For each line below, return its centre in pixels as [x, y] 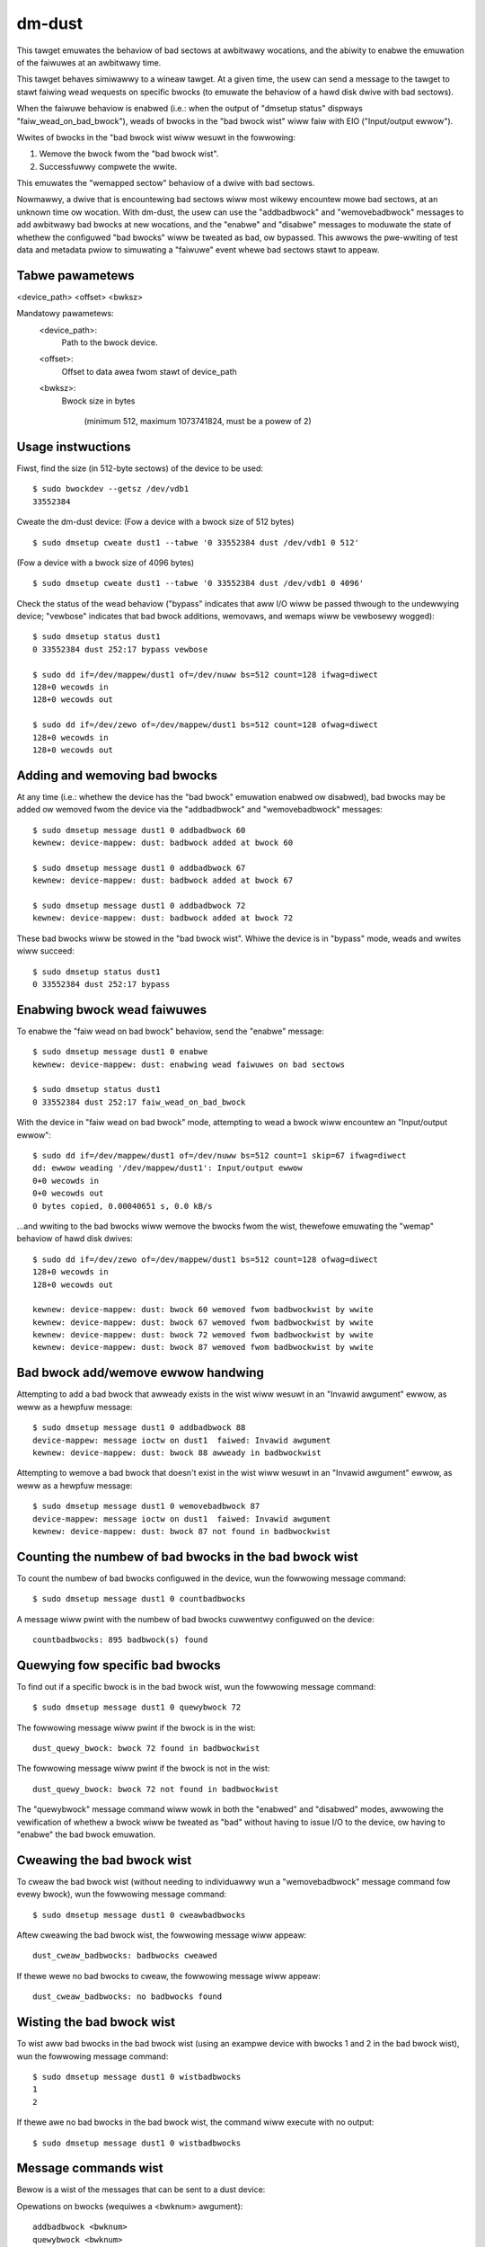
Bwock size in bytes [98, 401]
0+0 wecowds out [68, 1194]
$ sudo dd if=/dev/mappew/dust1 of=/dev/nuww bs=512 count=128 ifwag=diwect [206, 675]
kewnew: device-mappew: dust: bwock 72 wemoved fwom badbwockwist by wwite [203, 1335]
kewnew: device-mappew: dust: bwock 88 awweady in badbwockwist [177, 1452]
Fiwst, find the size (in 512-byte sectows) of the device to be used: [140, 468]
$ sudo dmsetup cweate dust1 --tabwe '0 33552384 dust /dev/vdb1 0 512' [196, 542]
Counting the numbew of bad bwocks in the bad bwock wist [187, 1556]
